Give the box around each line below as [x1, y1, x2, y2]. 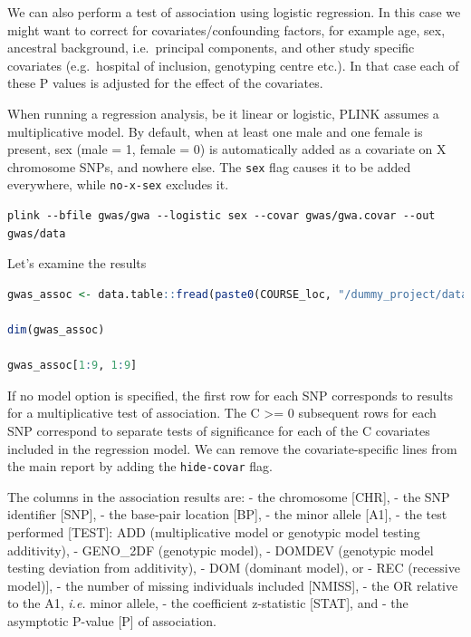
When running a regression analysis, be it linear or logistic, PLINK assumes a [7, 103, 439, 122]
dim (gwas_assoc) [7, 323, 105, 337]
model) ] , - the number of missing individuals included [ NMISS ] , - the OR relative [7, 575, 458, 594]
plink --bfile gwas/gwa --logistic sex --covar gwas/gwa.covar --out [7, 209, 436, 223]
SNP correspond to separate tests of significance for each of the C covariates [7, 421, 430, 439]
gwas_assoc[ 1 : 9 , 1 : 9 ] [7, 359, 138, 372]
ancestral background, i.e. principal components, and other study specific [7, 38, 415, 57]
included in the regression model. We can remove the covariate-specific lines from [7, 439, 457, 458]
